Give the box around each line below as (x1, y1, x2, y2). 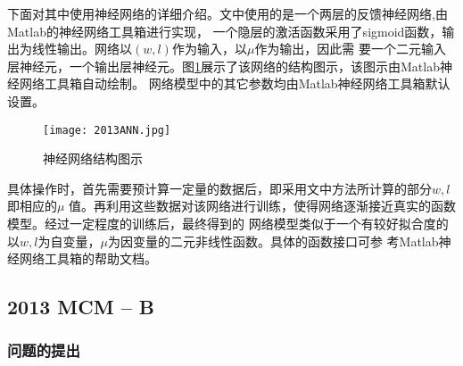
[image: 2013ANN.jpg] (43, 123, 171, 137)
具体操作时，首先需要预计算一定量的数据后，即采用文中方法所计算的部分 (7, 179, 432, 197)
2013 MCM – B (7, 293, 154, 320)
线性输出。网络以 (31, 39, 132, 58)
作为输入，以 (171, 39, 247, 58)
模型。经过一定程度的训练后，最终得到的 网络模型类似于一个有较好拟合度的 (7, 214, 449, 232)
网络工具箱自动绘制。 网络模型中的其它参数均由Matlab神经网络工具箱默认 (19, 74, 451, 93)
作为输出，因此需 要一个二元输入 (254, 39, 447, 58)
